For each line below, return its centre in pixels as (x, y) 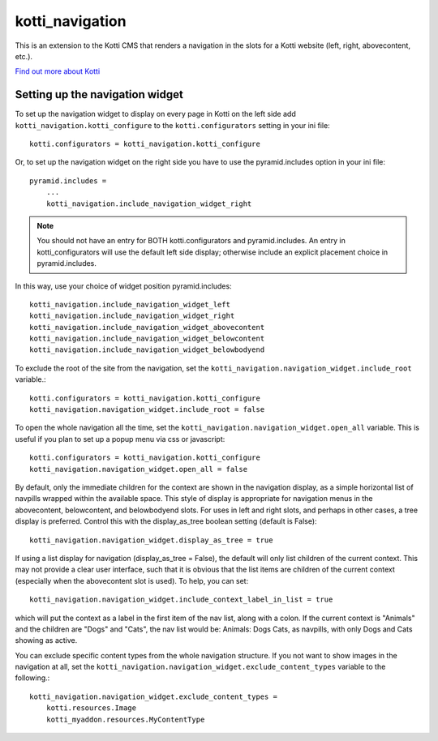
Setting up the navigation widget (99, 94)
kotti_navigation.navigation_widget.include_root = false (147, 410)
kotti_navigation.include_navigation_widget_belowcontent (147, 339)
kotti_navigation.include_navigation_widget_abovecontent (147, 327)
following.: (32, 678)
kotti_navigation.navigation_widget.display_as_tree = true (151, 540)
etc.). (24, 56)
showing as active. (46, 640)
